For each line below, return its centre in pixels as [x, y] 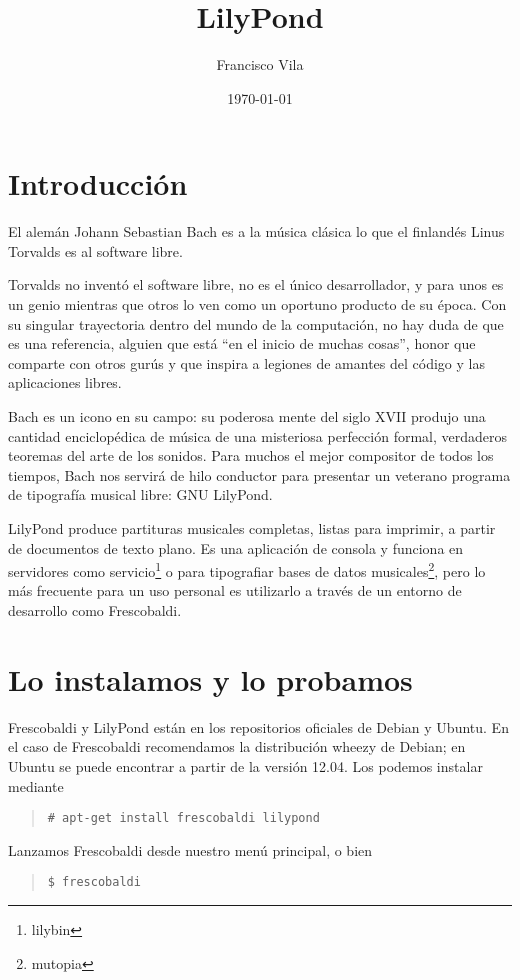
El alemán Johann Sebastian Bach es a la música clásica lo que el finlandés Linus [256, 231]
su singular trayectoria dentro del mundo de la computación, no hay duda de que [256, 323]
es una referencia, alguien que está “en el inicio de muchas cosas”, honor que [242, 343]
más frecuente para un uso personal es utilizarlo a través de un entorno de [235, 590]
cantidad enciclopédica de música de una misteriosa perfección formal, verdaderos [258, 435]
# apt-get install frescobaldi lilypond [183, 818]
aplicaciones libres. [65, 382]
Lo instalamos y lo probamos [210, 678]
